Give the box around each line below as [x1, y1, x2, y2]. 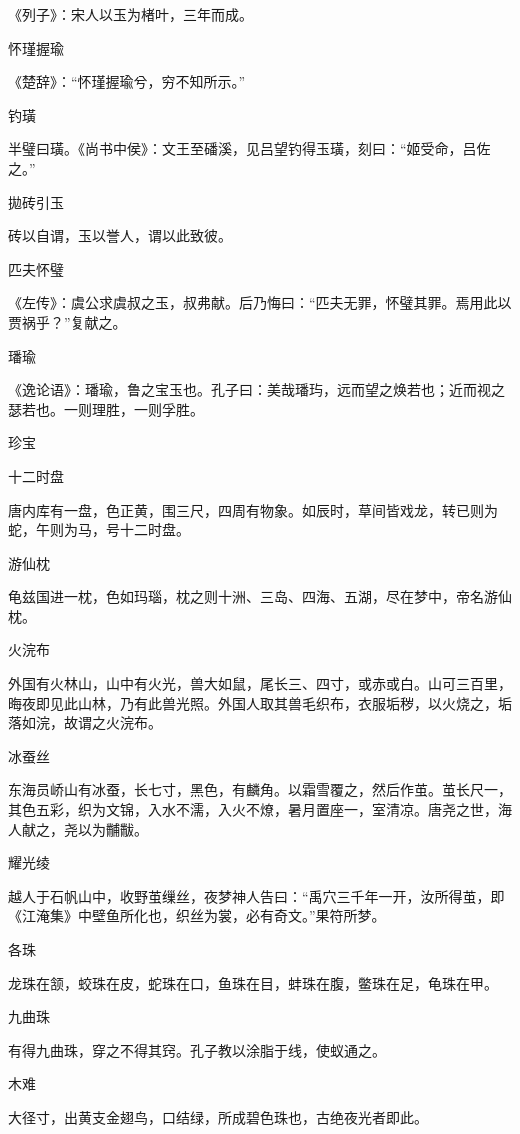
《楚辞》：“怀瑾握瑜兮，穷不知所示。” [8, 71, 246, 92]
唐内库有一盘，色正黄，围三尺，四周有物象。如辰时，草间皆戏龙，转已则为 [8, 499, 498, 520]
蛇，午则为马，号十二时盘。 [8, 519, 190, 540]
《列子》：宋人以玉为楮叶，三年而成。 [8, 4, 253, 24]
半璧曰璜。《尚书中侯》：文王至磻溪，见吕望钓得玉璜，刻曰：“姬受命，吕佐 [8, 138, 491, 159]
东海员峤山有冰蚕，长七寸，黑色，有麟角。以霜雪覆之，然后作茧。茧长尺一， [8, 779, 512, 800]
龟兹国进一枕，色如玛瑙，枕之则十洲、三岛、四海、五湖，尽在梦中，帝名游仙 [8, 586, 512, 607]
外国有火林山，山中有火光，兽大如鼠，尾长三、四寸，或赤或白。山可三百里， [8, 673, 512, 694]
